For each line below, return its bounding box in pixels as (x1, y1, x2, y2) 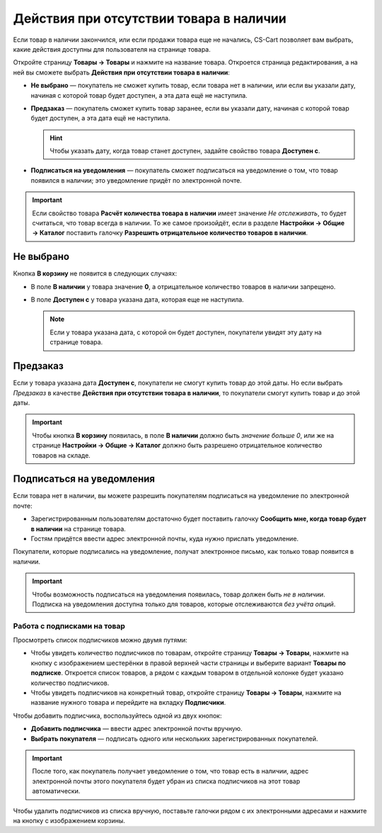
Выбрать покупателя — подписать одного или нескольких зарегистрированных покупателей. (30, 734, 318, 743)
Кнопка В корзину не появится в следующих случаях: (13, 269, 177, 278)
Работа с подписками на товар (13, 620, 125, 630)
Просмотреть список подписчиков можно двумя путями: (13, 636, 187, 645)
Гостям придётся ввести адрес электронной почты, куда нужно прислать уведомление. (30, 534, 299, 543)
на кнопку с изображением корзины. (13, 816, 125, 824)
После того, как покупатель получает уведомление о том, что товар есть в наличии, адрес (32, 767, 309, 776)
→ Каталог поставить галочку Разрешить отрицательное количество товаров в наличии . (32, 229, 308, 237)
